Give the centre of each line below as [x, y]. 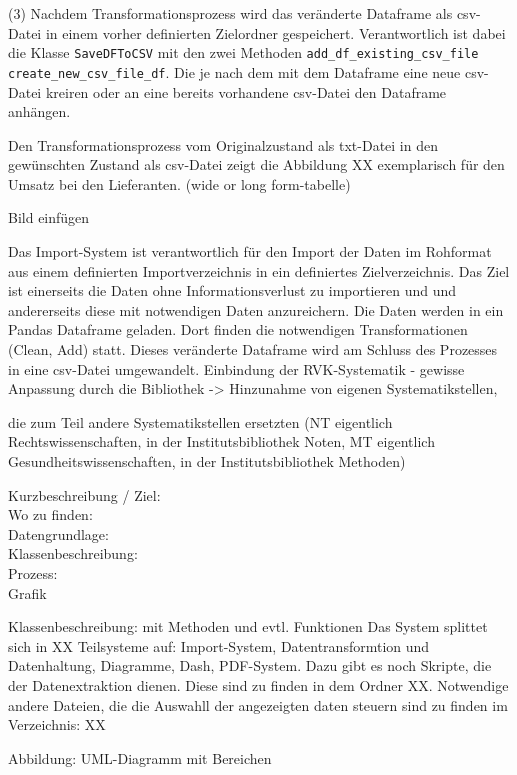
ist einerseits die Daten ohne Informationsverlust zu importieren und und [232, 290]
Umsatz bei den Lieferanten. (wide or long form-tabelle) [179, 183]
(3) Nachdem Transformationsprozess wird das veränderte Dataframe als [230, 13]
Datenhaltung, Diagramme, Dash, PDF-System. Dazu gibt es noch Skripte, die [250, 665]
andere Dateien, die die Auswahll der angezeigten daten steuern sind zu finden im [258, 704]
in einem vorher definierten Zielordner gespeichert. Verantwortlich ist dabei [275, 32]
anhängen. [39, 111]
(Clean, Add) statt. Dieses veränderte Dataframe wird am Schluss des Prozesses [253, 349]
